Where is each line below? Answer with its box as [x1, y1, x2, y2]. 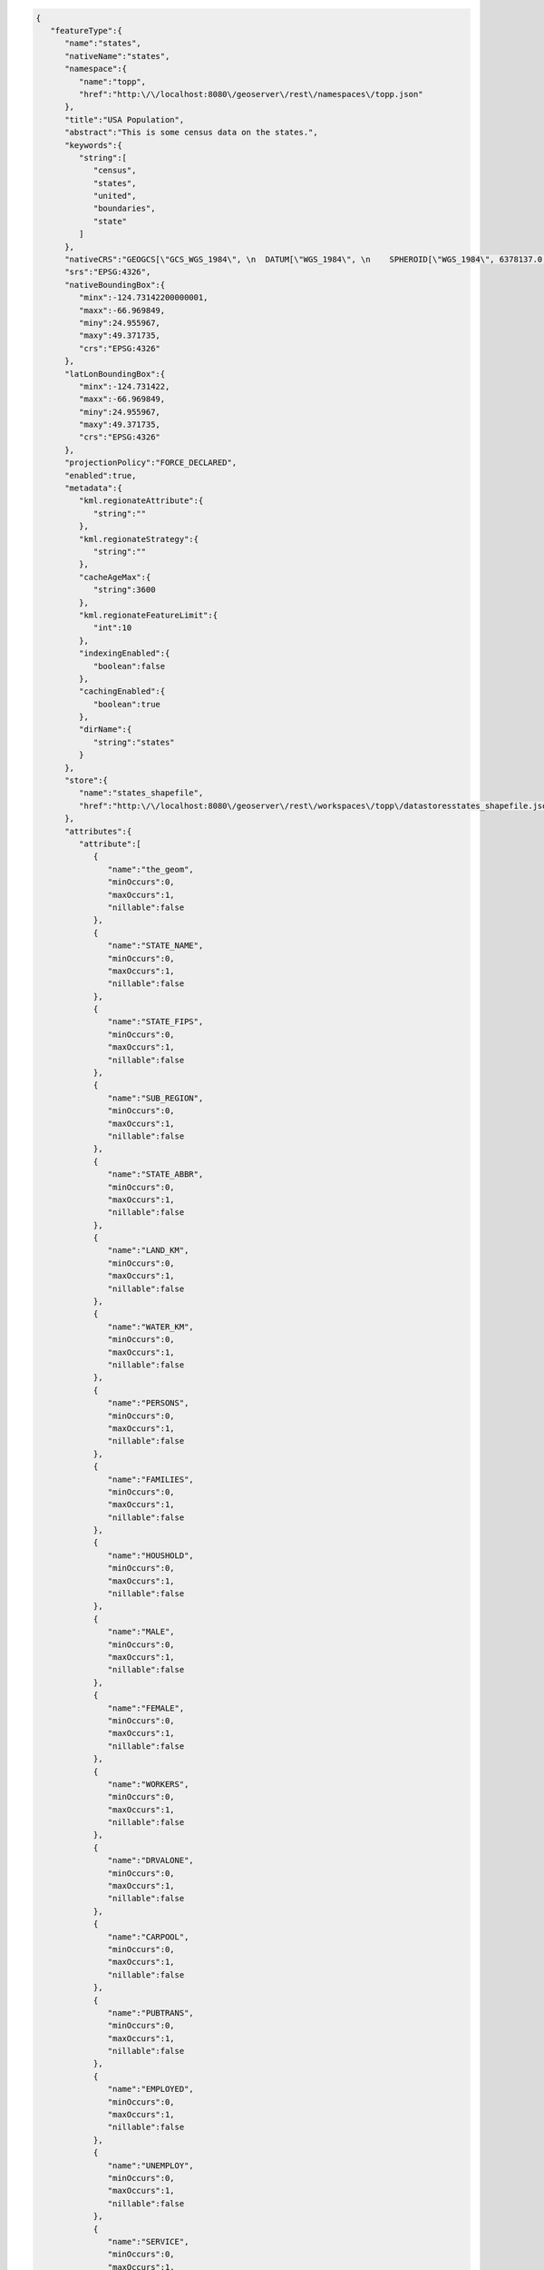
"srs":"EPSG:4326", [64, 267, 151, 277]
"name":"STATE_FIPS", [107, 1017, 204, 1027]
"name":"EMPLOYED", [107, 2084, 194, 2095]
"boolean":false [92, 661, 166, 671]
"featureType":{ [50, 25, 122, 35]
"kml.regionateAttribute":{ [78, 496, 204, 506]
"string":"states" [92, 736, 176, 747]
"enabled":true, [64, 470, 137, 480]
